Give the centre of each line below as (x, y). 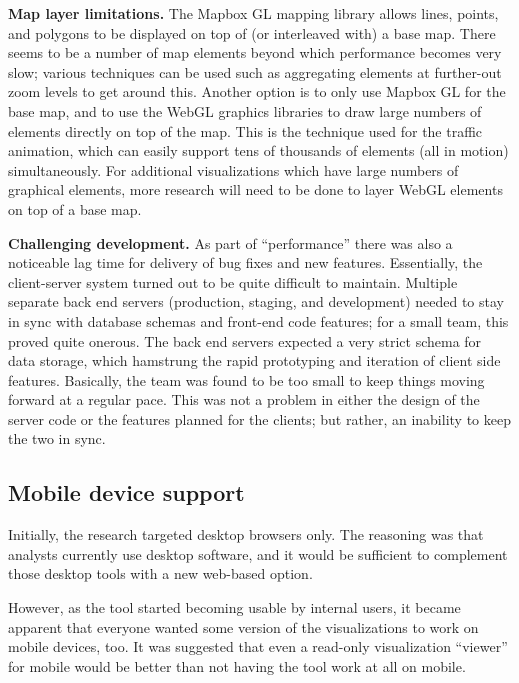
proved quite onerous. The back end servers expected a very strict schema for (245, 340)
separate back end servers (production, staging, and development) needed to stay (256, 301)
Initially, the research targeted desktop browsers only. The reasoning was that (246, 534)
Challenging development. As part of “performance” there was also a (230, 242)
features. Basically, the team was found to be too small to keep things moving (246, 379)
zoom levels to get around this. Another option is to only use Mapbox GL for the (257, 91)
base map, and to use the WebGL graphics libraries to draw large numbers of (245, 110)
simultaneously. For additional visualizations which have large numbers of (233, 169)
